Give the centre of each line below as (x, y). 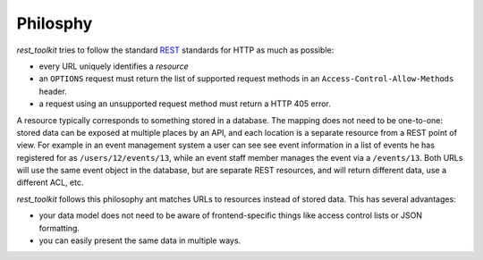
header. (53, 91)
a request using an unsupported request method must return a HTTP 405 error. (185, 104)
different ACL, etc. (50, 182)
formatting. (59, 228)
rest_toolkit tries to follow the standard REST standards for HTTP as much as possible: (175, 50)
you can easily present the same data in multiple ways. (140, 240)
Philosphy (55, 23)
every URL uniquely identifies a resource (114, 66)
